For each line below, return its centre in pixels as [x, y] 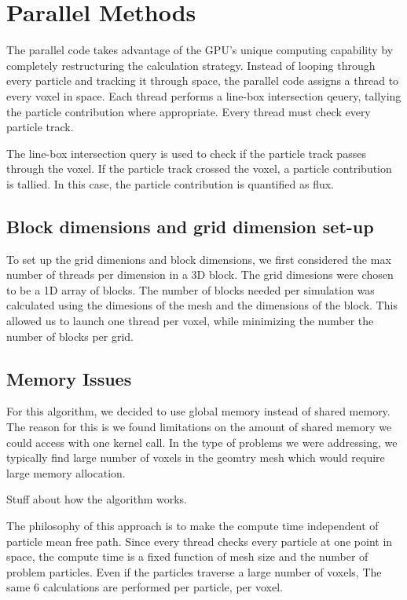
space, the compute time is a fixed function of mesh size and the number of [187, 556]
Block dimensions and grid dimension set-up [190, 226]
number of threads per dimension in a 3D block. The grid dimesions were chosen [200, 274]
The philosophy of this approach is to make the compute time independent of [192, 525]
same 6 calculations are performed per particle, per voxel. [145, 587]
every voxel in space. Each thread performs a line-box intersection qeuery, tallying [204, 95]
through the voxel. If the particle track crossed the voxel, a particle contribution [199, 168]
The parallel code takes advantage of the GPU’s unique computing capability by [200, 50]
